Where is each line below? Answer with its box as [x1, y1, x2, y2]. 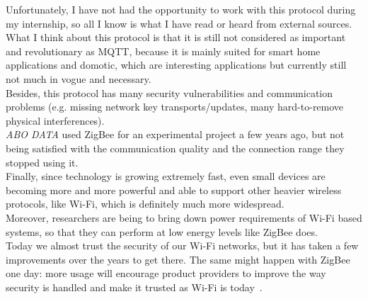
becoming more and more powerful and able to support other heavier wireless [6, 182, 342, 197]
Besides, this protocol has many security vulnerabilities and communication [6, 85, 333, 100]
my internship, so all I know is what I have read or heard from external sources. [6, 16, 352, 30]
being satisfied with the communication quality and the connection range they [6, 140, 345, 155]
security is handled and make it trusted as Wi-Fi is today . [6, 279, 263, 294]
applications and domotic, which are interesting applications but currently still [6, 57, 347, 72]
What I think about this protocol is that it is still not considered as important [6, 30, 346, 45]
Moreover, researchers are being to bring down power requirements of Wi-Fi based [6, 210, 362, 225]
